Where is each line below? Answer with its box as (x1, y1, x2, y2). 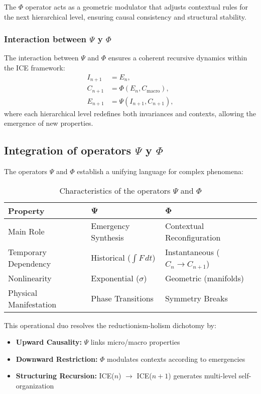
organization (16, 380, 54, 390)
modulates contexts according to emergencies (107, 353, 245, 364)
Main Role (8, 225, 45, 238)
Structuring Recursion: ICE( (16, 370, 114, 381)
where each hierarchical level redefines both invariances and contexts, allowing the (4, 108, 256, 118)
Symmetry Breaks (165, 292, 228, 304)
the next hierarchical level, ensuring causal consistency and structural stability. (4, 11, 246, 22)
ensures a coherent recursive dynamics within (108, 52, 247, 63)
